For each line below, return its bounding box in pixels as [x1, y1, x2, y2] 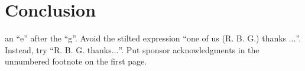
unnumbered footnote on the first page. [5, 55, 147, 67]
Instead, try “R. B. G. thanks [5, 43, 112, 56]
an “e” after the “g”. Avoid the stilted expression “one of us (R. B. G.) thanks [5, 32, 287, 44]
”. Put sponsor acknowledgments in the [118, 43, 259, 56]
